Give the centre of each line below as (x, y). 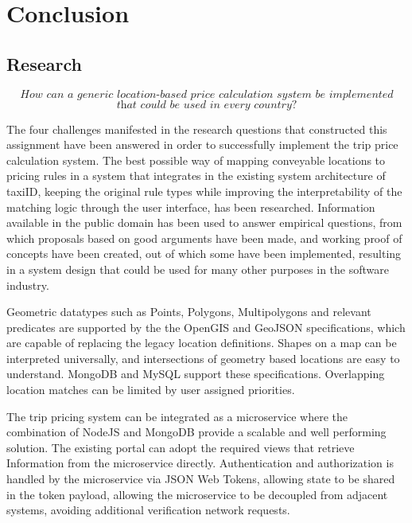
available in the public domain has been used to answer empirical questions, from (204, 222)
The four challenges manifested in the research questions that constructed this (197, 129)
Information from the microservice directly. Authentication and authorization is (200, 463)
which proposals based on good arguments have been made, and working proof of (204, 238)
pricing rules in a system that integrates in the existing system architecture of (196, 176)
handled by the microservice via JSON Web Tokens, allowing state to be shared (201, 479)
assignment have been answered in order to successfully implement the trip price (202, 144)
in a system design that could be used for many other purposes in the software (198, 269)
